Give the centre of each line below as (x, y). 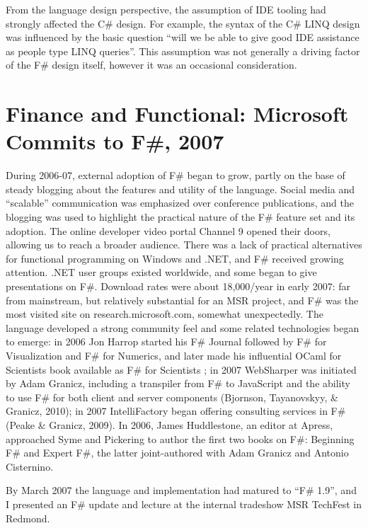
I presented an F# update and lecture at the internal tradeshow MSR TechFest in (184, 504)
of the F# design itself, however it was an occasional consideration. (151, 65)
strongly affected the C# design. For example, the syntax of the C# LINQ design (183, 23)
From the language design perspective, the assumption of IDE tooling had (166, 9)
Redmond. (28, 518)
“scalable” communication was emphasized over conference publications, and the (180, 203)
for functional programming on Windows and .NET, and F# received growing (175, 258)
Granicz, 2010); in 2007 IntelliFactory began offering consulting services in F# (176, 411)
